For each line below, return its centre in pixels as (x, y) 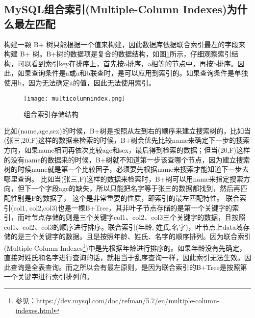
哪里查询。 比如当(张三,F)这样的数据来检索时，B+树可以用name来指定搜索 (124, 178)
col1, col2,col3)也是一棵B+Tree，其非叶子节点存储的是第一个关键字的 (123, 207)
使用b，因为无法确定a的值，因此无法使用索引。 (80, 82)
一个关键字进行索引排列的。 (49, 277)
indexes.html (34, 310)
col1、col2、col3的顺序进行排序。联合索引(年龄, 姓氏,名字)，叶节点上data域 (123, 226)
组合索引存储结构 (51, 114)
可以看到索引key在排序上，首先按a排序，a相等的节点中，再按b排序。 (127, 63)
